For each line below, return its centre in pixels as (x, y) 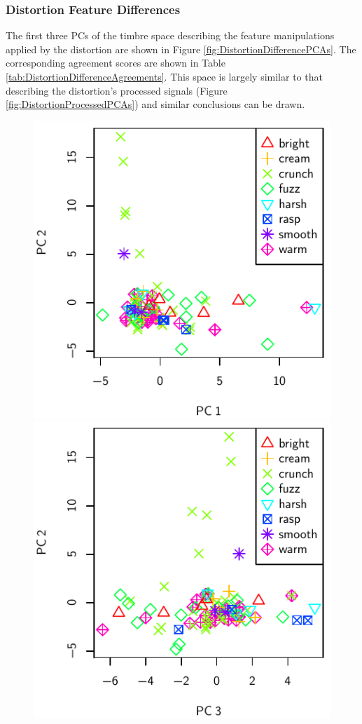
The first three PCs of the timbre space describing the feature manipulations (170, 35)
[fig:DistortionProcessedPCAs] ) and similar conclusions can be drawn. (155, 104)
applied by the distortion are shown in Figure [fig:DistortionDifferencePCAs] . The (181, 49)
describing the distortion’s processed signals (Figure (117, 90)
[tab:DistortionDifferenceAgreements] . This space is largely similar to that (164, 76)
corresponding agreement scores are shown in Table (116, 63)
